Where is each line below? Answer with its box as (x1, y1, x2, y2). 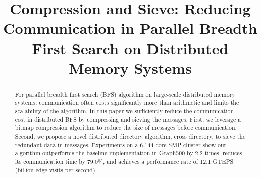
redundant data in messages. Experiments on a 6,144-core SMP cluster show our (15, 140, 227, 149)
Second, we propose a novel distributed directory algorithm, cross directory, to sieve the (15, 132, 246, 141)
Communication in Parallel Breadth (3, 18, 257, 38)
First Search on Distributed (32, 37, 229, 58)
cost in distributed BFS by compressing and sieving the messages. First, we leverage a (15, 115, 241, 123)
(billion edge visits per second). (15, 165, 97, 174)
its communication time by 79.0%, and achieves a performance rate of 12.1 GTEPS (15, 157, 234, 165)
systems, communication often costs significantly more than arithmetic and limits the (15, 98, 239, 107)
